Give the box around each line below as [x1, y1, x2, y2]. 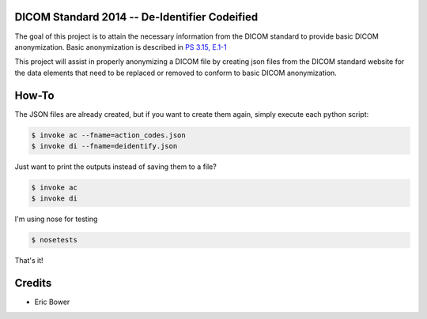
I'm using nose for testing [14, 214, 98, 224]
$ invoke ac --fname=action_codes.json [31, 130, 186, 140]
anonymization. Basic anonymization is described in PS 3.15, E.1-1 [14, 42, 227, 51]
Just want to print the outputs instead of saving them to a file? [14, 162, 217, 171]
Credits [14, 276, 52, 290]
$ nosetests [31, 235, 78, 245]
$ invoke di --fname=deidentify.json [31, 141, 178, 150]
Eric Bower [34, 297, 70, 307]
